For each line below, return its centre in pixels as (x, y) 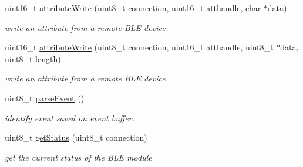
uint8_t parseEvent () (45, 98)
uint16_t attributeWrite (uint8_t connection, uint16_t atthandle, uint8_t (139, 47)
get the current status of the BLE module (78, 157)
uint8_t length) (33, 58)
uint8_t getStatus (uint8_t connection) (76, 137)
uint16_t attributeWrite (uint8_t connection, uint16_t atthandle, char (133, 8)
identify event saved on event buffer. (70, 117)
